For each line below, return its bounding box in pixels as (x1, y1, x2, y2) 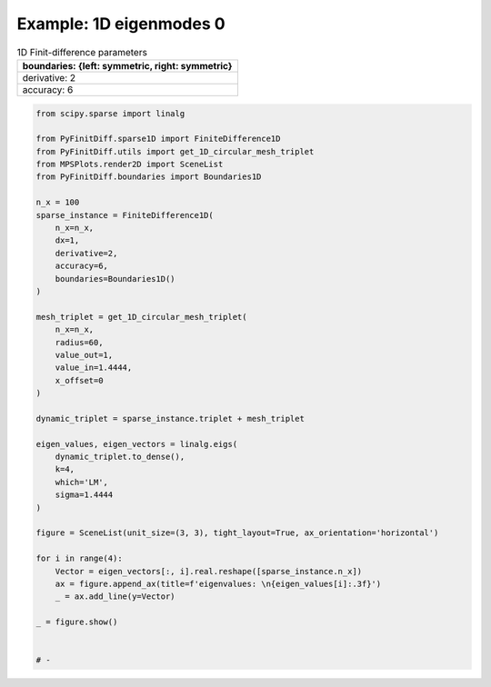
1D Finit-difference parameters (16, 45, 147, 58)
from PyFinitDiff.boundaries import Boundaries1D (35, 172, 262, 182)
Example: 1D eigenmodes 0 (16, 14, 226, 34)
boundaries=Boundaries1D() (55, 274, 176, 284)
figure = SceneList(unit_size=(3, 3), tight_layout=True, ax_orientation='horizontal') (35, 528, 439, 538)
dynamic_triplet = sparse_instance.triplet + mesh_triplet (35, 413, 305, 423)
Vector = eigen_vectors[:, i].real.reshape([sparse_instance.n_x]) (55, 566, 363, 576)
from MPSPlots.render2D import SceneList (35, 159, 224, 170)
